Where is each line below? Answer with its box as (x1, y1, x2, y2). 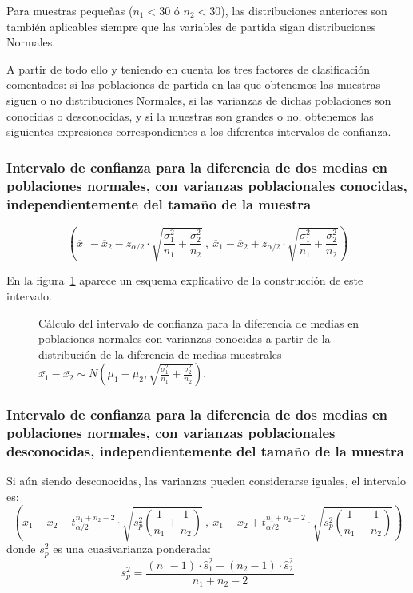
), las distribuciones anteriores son (220, 2, 387, 18)
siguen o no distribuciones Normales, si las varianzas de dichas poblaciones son (6, 91, 391, 108)
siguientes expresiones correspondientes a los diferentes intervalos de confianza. (6, 123, 391, 140)
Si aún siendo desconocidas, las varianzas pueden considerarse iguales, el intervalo (6, 472, 407, 489)
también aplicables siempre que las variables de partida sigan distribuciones (6, 18, 376, 34)
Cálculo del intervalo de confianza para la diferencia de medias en (38, 314, 359, 331)
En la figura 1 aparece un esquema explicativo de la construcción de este (6, 272, 363, 289)
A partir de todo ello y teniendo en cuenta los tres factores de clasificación (6, 60, 371, 77)
